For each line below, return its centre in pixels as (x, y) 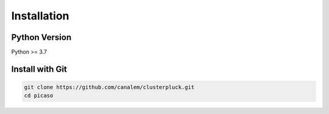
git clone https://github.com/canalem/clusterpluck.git (109, 87)
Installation (40, 16)
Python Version (41, 37)
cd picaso (39, 96)
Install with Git (39, 69)
